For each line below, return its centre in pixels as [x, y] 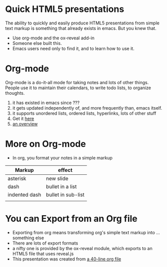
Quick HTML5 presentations [65, 9]
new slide [57, 178]
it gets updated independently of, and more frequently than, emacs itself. [87, 108]
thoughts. [15, 93]
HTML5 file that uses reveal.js [43, 254]
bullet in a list [62, 186]
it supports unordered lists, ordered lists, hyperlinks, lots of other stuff [84, 113]
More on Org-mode [46, 144]
